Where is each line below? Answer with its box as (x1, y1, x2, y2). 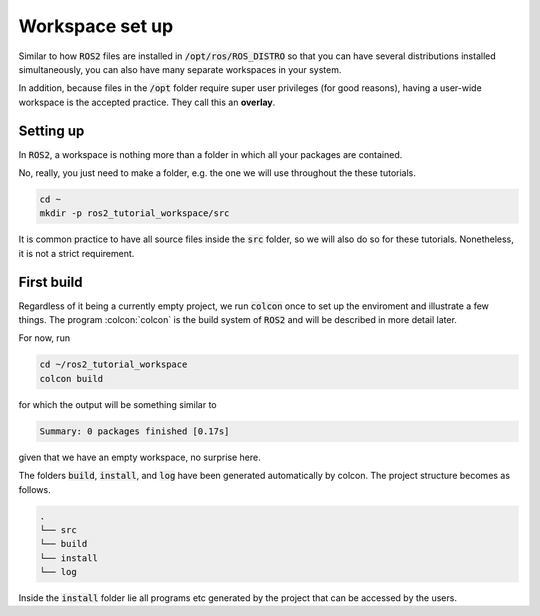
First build (18, 273, 83, 290)
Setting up (18, 122, 85, 139)
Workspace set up (18, 15, 174, 37)
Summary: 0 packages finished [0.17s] (39, 425, 230, 437)
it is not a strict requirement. (18, 247, 135, 259)
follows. (18, 483, 51, 495)
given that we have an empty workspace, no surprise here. (18, 451, 261, 463)
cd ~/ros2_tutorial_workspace (39, 359, 188, 370)
